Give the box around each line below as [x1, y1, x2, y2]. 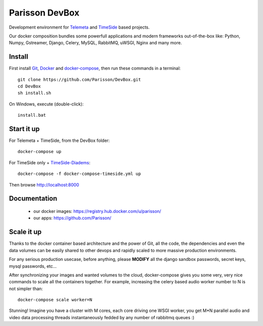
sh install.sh [18, 90, 51, 96]
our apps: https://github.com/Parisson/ [33, 215, 112, 221]
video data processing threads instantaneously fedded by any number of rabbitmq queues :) [9, 314, 195, 320]
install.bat [18, 112, 46, 118]
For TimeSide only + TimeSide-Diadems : [9, 159, 91, 165]
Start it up [9, 125, 40, 133]
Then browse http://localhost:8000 [9, 182, 79, 188]
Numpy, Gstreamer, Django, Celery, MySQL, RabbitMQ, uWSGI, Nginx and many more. [9, 40, 182, 46]
